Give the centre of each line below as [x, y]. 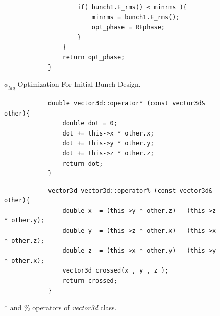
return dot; [83, 163]
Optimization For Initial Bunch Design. [79, 84]
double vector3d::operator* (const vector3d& [126, 103]
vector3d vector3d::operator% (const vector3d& [130, 190]
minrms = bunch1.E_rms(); [136, 17]
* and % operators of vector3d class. [60, 308]
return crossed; [90, 281]
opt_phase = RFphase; [128, 27]
